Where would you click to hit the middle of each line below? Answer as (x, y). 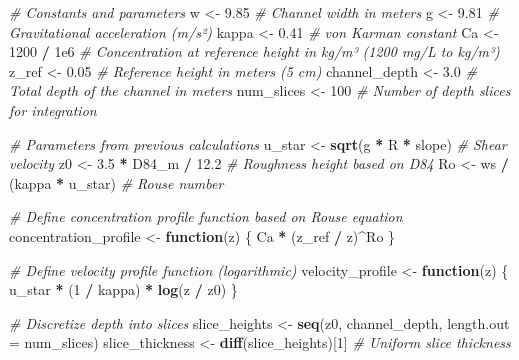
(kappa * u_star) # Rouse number (116, 182)
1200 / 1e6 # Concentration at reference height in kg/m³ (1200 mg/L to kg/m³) (254, 51)
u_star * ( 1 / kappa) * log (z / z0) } (123, 289)
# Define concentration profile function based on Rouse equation (206, 216)
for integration (53, 109)
